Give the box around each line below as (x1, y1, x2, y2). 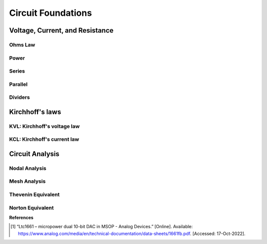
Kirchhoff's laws (9, 108, 61, 116)
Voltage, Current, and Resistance (9, 26, 114, 35)
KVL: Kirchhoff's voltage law (9, 122, 80, 129)
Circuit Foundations (9, 7, 92, 18)
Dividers (9, 94, 30, 101)
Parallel (9, 81, 28, 87)
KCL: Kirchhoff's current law (9, 136, 79, 143)
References (9, 214, 34, 220)
